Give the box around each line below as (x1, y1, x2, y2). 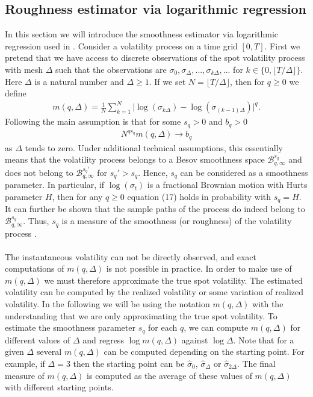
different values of (5, 333, 70, 346)
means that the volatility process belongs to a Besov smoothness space (5, 153, 265, 166)
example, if (5, 357, 45, 369)
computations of (5, 262, 64, 275)
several (36, 345, 62, 358)
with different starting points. (5, 381, 114, 393)
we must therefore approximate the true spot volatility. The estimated (44, 274, 303, 286)
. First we (264, 39, 300, 52)
